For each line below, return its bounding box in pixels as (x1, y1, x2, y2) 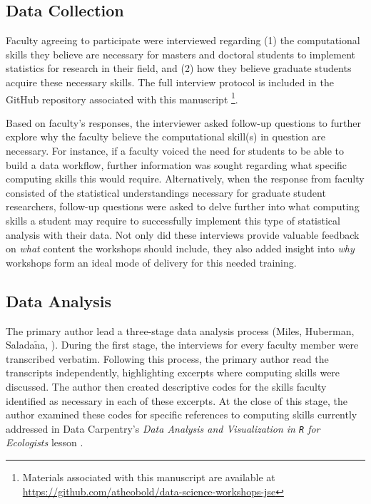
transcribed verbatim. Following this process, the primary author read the (6, 351, 329, 366)
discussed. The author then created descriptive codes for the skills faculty (6, 379, 327, 394)
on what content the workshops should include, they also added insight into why (6, 241, 355, 256)
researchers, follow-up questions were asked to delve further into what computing (6, 199, 360, 214)
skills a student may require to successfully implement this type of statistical (6, 212, 340, 227)
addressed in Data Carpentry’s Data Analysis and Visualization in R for (6, 421, 320, 436)
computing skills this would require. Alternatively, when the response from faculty (6, 171, 365, 186)
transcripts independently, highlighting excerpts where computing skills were (6, 365, 340, 380)
